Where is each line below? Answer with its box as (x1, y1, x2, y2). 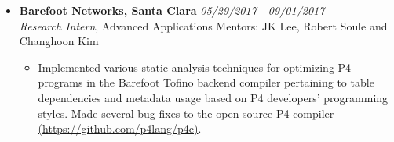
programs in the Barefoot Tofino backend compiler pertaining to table (38, 74, 374, 91)
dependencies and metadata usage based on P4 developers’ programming (38, 89, 389, 105)
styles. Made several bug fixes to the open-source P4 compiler (38, 105, 334, 121)
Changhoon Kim (19, 33, 99, 49)
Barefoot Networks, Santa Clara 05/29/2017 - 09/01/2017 (19, 2, 325, 18)
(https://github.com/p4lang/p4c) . (38, 120, 202, 137)
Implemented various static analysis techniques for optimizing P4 (38, 59, 352, 75)
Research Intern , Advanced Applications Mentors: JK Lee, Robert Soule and (19, 17, 388, 34)
